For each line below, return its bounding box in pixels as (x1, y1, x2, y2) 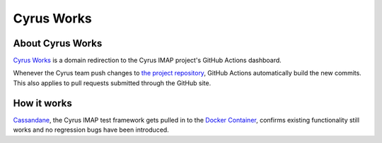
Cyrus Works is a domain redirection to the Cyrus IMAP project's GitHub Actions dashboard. (13, 56, 282, 65)
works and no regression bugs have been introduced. (13, 125, 169, 134)
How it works (13, 97, 72, 109)
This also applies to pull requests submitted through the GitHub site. (13, 78, 212, 87)
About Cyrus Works (13, 37, 103, 49)
